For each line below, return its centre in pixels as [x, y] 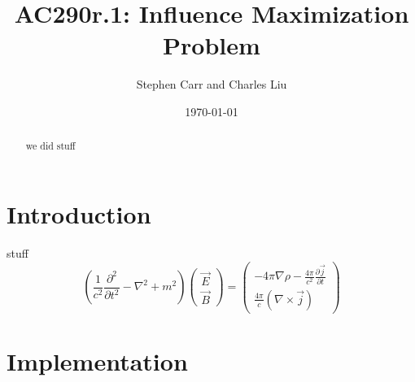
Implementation [97, 360]
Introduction [79, 213]
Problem [212, 45]
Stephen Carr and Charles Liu [212, 84]
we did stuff [50, 146]
